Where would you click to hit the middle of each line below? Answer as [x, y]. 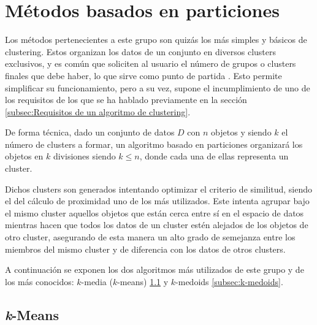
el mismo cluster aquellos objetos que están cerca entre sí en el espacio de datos [155, 212]
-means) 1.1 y [143, 281]
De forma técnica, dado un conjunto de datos [90, 132]
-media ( [97, 281]
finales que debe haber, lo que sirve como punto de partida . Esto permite [143, 75]
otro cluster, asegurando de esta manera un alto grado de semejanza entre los [150, 237]
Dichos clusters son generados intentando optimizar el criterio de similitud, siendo [159, 189]
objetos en [24, 156]
